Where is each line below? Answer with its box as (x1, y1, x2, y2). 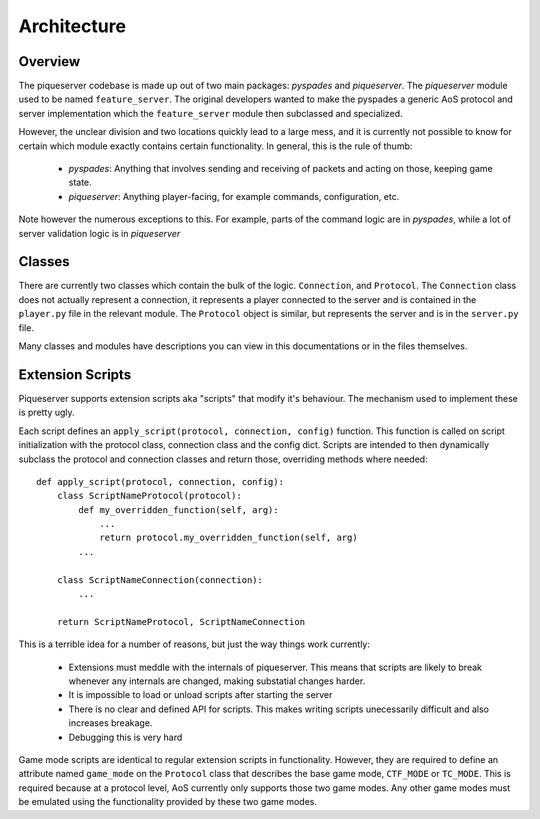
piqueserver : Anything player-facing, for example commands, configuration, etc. (68, 190, 400, 202)
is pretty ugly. (18, 406, 75, 419)
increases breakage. (68, 717, 153, 729)
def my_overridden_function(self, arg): (78, 504, 279, 515)
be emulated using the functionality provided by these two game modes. (18, 796, 318, 808)
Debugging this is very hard (68, 731, 183, 743)
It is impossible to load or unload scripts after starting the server (68, 689, 333, 701)
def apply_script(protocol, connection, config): (36, 476, 285, 487)
